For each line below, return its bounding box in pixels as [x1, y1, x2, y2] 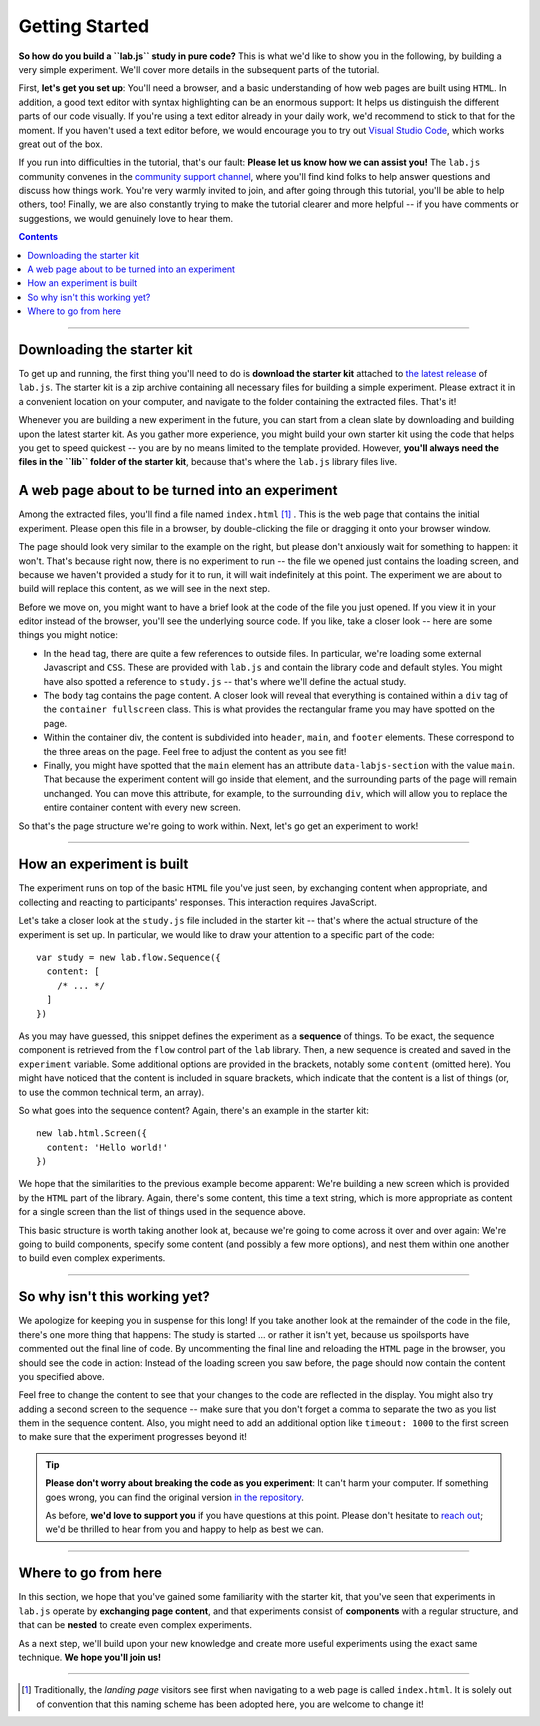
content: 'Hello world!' [46, 1141, 169, 1153]
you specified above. [18, 1370, 105, 1382]
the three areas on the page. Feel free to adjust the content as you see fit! [43, 745, 347, 757]
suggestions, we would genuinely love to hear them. [18, 212, 234, 224]
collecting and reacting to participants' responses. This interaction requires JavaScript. [18, 896, 377, 908]
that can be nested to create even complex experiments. [18, 1619, 253, 1631]
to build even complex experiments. [18, 1252, 166, 1264]
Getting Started [18, 15, 150, 37]
